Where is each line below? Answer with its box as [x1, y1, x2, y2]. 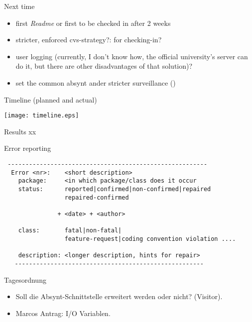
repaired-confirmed [64, 194, 129, 201]
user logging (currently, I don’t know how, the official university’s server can [15, 51, 248, 61]
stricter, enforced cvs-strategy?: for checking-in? [15, 34, 162, 45]
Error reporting [4, 143, 51, 153]
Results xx [4, 126, 36, 136]
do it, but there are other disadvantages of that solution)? [15, 61, 193, 71]
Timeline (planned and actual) [4, 94, 97, 105]
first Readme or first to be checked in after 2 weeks [15, 17, 171, 28]
